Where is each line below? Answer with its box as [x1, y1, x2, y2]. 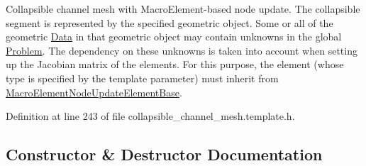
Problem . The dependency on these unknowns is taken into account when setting [6, 43, 357, 57]
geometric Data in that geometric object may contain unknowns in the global [6, 29, 342, 44]
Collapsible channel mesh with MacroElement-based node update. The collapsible [6, 1, 360, 16]
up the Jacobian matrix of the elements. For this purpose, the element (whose [6, 57, 344, 72]
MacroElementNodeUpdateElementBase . [6, 84, 182, 99]
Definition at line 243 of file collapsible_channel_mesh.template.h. [6, 109, 295, 123]
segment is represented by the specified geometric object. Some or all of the [6, 15, 333, 30]
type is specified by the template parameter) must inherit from [6, 70, 279, 85]
